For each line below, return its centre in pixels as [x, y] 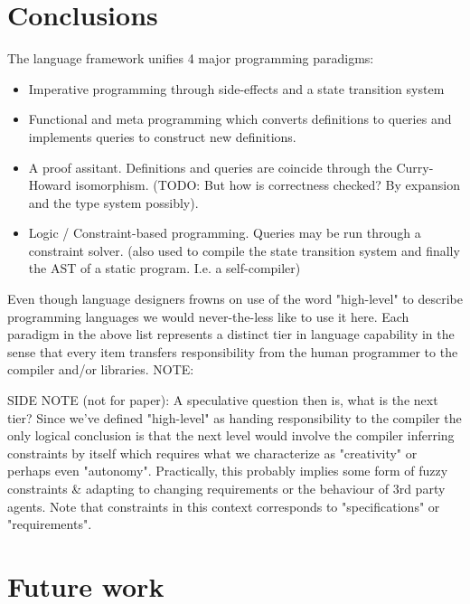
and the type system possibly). [113, 202]
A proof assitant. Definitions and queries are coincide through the [210, 167]
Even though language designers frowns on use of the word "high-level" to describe [235, 299]
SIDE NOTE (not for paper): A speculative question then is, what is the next [223, 400]
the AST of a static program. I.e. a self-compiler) [164, 268]
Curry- [415, 167]
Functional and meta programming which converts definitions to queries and [240, 119]
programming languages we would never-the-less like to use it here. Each [208, 316]
